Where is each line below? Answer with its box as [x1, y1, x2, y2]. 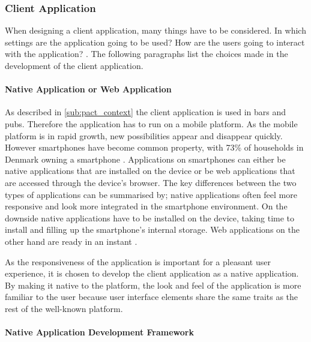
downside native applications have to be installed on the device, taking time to [5, 211, 295, 224]
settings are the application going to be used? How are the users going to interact [5, 35, 305, 48]
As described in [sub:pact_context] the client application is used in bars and [5, 106, 286, 118]
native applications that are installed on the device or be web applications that [5, 164, 295, 177]
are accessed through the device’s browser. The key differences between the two [5, 176, 297, 188]
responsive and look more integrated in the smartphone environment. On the [5, 200, 288, 212]
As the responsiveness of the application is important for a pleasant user [5, 255, 271, 268]
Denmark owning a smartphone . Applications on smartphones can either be [5, 152, 286, 165]
